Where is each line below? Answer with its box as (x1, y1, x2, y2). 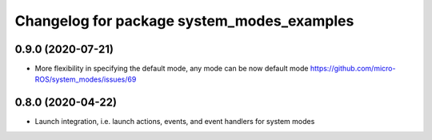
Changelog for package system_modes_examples (14, 12, 354, 30)
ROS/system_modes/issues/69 (34, 74, 137, 84)
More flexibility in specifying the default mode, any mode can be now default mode (34, 64, 309, 74)
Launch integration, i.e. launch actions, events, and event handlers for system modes (34, 117, 315, 126)
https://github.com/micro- (310, 64, 396, 74)
